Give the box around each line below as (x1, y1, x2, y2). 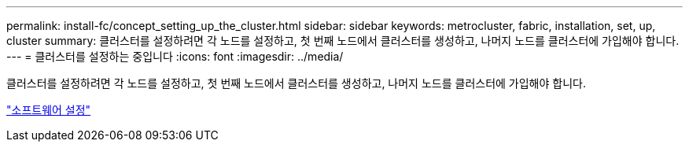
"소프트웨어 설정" (6, 103, 91, 117)
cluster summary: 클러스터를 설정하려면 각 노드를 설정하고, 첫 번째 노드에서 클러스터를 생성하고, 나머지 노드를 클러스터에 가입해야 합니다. (6, 34, 680, 47)
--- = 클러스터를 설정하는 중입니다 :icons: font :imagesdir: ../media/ (6, 50, 344, 63)
